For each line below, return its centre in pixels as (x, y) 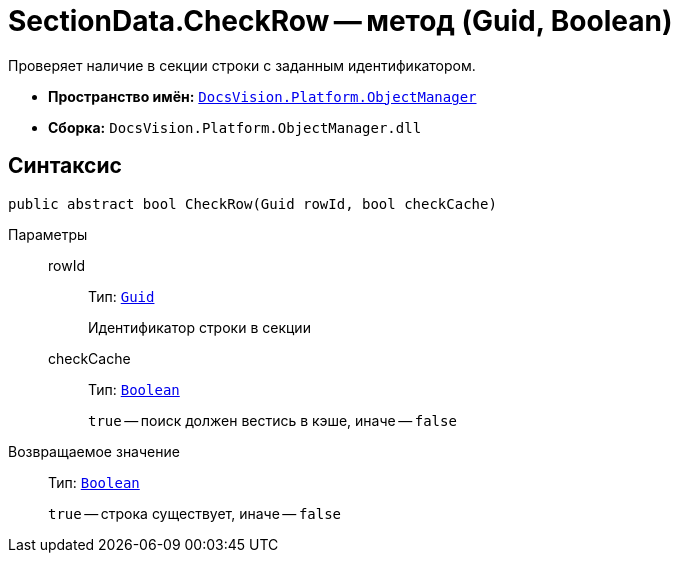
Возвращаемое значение (94, 451)
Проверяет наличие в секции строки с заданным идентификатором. (242, 65)
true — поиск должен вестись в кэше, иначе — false (272, 420)
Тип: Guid (121, 296)
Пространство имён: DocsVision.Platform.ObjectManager (262, 96)
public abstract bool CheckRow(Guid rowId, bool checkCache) (252, 203)
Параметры (48, 234)
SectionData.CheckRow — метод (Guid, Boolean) (340, 21)
